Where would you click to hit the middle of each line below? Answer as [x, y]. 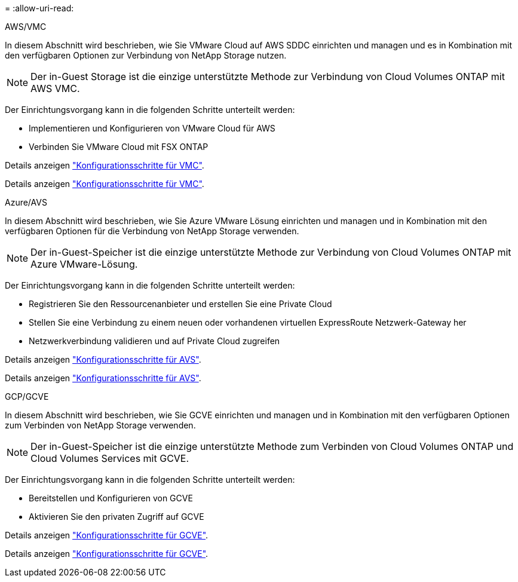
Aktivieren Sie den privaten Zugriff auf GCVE [117, 517]
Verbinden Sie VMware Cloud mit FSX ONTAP [119, 147]
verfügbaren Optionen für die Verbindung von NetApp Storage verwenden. [152, 231]
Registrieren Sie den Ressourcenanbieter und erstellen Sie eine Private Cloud [180, 304]
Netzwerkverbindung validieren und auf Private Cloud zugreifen [154, 341]
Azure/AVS [26, 202]
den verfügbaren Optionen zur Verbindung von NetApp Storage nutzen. [146, 55]
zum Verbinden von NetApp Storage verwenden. [100, 425]
